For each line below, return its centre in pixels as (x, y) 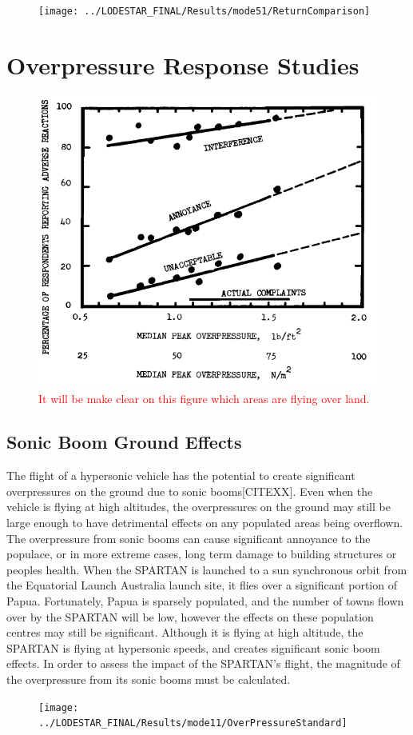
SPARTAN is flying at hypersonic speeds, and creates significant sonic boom (193, 647)
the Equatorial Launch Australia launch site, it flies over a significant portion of (202, 585)
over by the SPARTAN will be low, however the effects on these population (190, 616)
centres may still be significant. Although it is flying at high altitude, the (185, 632)
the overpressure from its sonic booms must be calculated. (149, 679)
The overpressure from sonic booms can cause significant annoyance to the (189, 538)
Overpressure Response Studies (183, 64)
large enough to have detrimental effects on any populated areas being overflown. (205, 522)
